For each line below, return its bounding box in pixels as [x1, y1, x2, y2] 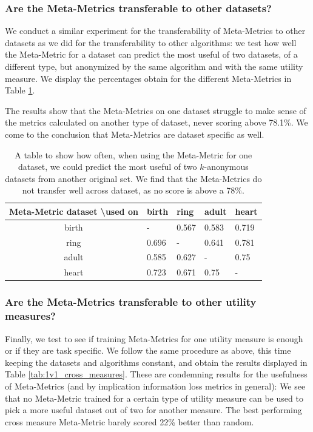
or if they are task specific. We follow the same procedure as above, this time [5, 344, 291, 357]
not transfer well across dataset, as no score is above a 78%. [22, 184, 244, 197]
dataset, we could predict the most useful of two [18, 160, 197, 173]
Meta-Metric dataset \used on [9, 204, 138, 217]
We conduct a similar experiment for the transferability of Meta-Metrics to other [5, 24, 306, 37]
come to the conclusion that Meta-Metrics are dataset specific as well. [5, 127, 264, 140]
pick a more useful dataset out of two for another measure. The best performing [5, 403, 302, 416]
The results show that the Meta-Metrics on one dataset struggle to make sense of [5, 104, 306, 116]
